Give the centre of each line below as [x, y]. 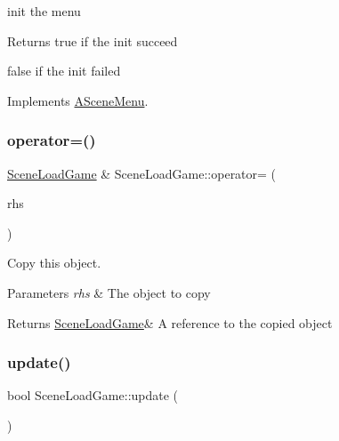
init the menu [44, 11]
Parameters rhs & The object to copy [109, 292]
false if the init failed [64, 71]
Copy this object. [54, 263]
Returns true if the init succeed [93, 40]
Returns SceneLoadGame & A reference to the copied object [170, 322]
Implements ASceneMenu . [78, 100]
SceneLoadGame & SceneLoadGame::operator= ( [142, 173]
